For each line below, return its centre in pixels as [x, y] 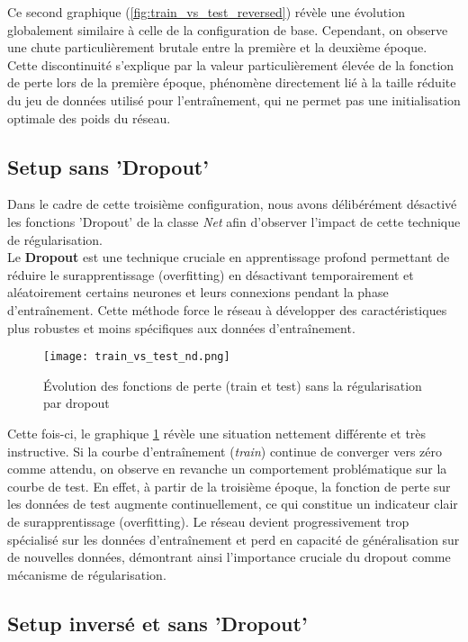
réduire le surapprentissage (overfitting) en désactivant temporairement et [211, 274]
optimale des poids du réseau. [89, 118]
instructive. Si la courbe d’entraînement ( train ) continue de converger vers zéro [225, 451]
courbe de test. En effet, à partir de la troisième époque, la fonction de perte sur [229, 486]
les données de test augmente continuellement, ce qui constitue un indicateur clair [233, 504]
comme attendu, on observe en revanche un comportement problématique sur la [227, 469]
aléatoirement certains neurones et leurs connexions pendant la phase [198, 292]
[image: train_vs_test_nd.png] [137, 357]
